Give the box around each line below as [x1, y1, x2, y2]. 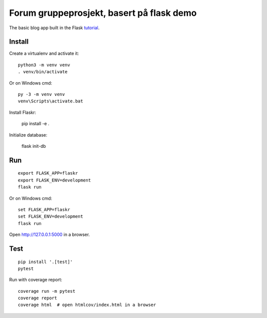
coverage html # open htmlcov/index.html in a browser [18, 302, 156, 308]
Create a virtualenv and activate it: [9, 50, 79, 56]
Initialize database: [9, 132, 47, 138]
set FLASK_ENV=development [18, 214, 84, 220]
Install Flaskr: [9, 109, 37, 115]
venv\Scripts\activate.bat [18, 98, 84, 104]
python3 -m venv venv [18, 62, 70, 68]
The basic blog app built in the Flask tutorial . [9, 25, 100, 31]
